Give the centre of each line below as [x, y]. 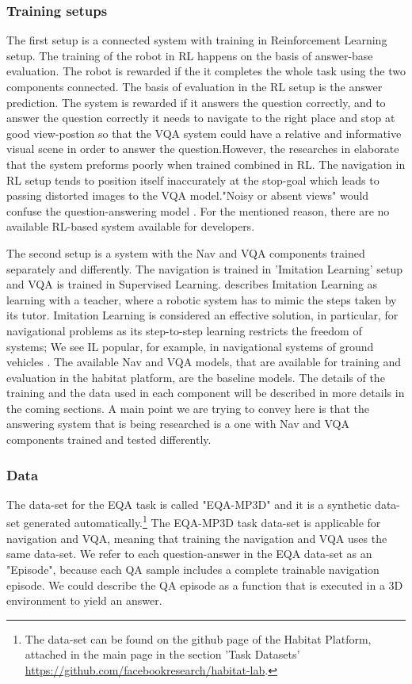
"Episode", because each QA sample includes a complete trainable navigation [193, 569]
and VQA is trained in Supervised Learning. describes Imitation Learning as [192, 284]
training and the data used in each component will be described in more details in [206, 393]
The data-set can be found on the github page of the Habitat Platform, [198, 638]
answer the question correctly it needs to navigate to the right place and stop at [201, 118]
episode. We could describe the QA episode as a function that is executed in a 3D [205, 585]
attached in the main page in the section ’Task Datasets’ [162, 654]
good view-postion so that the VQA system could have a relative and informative [204, 133]
